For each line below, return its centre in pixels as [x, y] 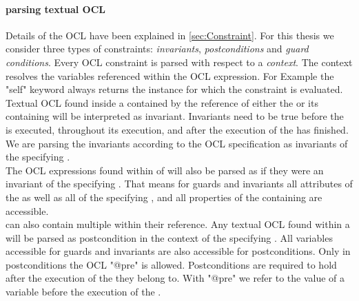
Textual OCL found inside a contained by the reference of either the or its [162, 102]
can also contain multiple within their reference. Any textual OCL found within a [178, 224]
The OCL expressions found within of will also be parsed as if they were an [165, 170]
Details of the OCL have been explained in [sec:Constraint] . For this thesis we [170, 35]
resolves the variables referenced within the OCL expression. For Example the [170, 75]
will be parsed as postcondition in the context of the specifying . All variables [169, 237]
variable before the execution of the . [83, 292]
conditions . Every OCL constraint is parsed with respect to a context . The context [179, 62]
